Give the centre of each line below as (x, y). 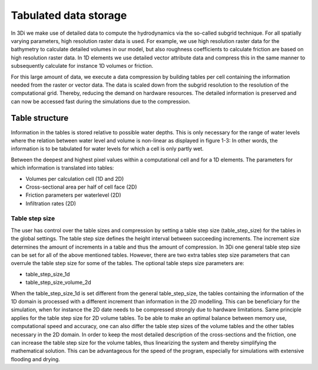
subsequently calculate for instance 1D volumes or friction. (82, 66)
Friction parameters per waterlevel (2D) (74, 195)
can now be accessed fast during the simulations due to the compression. (101, 101)
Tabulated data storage (69, 15)
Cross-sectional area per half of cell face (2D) (82, 187)
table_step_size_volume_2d (58, 282)
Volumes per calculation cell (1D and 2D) (75, 179)
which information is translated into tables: (62, 168)
